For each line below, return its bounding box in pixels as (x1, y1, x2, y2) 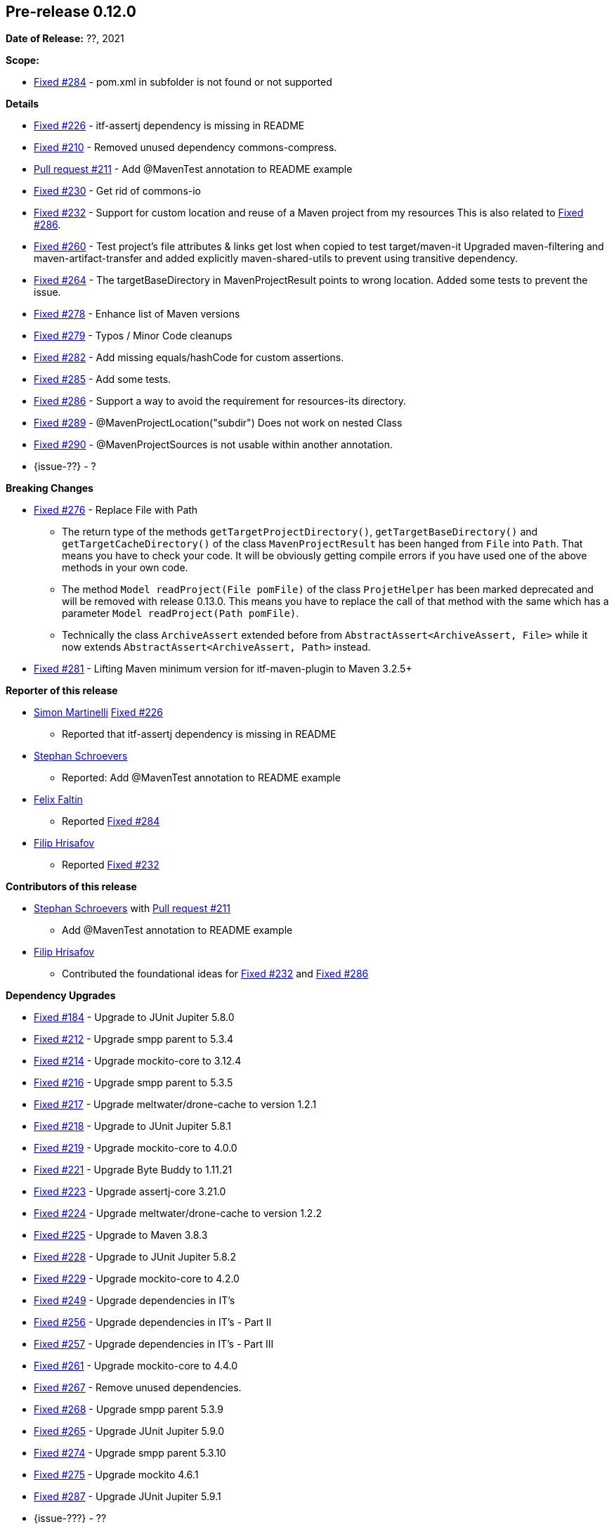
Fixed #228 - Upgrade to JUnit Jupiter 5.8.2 (34, 1251, 236, 1263)
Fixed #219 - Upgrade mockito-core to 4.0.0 (34, 1142, 237, 1154)
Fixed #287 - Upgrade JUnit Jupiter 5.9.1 (34, 1490, 221, 1503)
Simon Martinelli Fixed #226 (34, 706, 164, 719)
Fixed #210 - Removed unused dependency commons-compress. (34, 141, 337, 154)
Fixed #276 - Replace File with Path (34, 504, 198, 516)
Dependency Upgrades (6, 989, 116, 1002)
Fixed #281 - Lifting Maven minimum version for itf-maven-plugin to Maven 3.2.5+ (34, 663, 412, 675)
